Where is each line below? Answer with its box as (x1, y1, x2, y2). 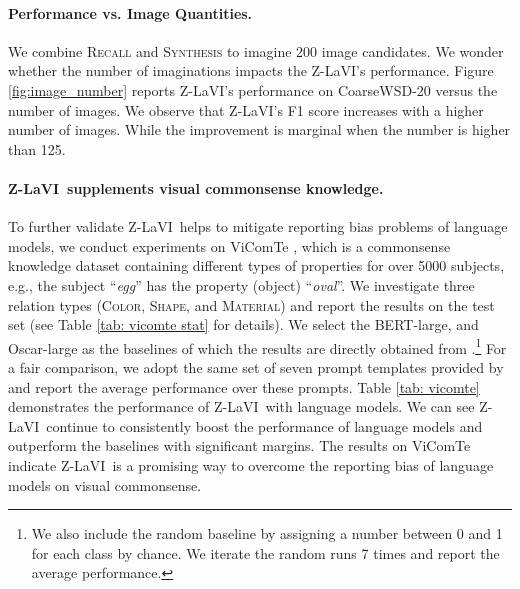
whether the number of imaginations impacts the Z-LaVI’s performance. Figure (8, 60, 494, 81)
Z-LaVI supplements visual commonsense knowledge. (8, 177, 384, 198)
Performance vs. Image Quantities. (8, 2, 253, 23)
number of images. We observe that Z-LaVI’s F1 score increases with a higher (8, 99, 484, 120)
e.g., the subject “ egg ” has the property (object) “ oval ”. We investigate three (8, 274, 475, 295)
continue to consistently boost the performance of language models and (46, 415, 483, 436)
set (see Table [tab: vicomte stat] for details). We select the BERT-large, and (8, 314, 479, 335)
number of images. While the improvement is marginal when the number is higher (8, 119, 511, 140)
